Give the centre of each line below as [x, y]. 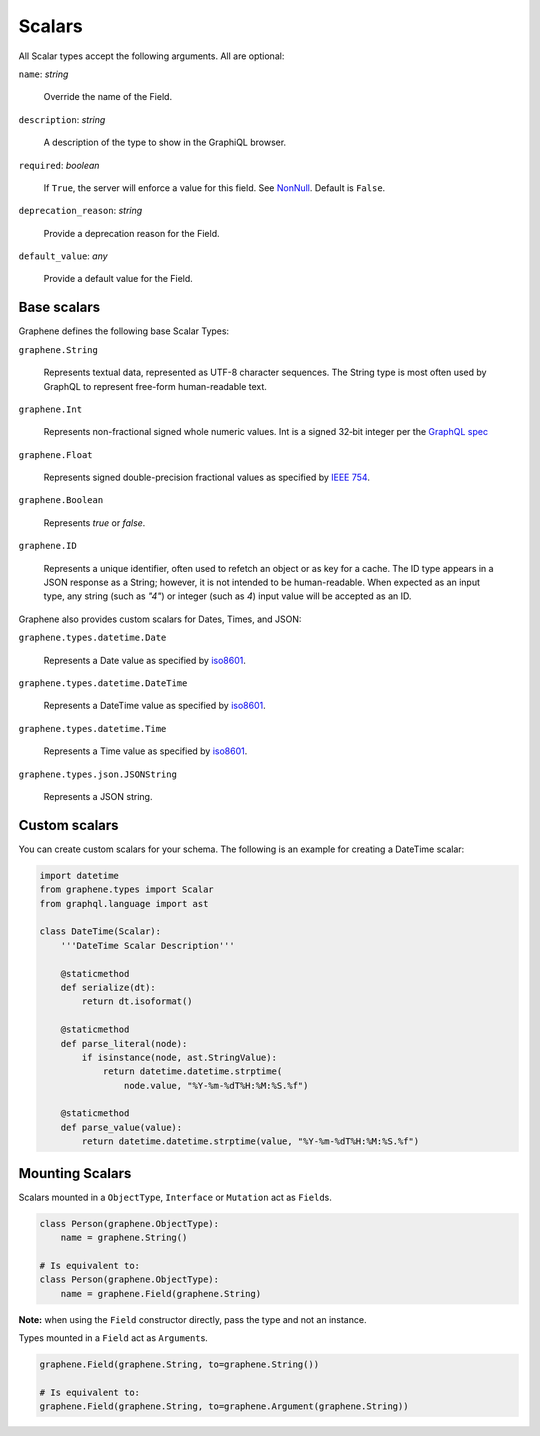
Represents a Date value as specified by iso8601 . [145, 660]
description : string [62, 119]
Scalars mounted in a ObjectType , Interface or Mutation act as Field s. [175, 1197]
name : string [43, 74]
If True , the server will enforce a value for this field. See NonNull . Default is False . [214, 187]
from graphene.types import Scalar [126, 889]
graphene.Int [50, 409]
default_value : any [63, 256]
